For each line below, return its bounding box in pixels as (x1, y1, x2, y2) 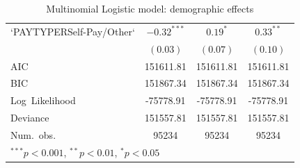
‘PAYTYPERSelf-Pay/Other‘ (10, 24, 135, 38)
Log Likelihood (10, 93, 76, 108)
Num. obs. (10, 127, 56, 142)
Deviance (10, 110, 49, 125)
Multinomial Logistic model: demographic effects (46, 1, 254, 15)
